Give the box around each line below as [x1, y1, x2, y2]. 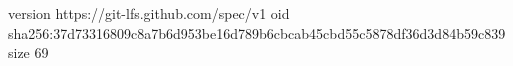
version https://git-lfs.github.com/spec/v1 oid [8, 3, 290, 23]
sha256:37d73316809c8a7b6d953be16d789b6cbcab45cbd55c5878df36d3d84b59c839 [8, 22, 506, 43]
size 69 [8, 42, 49, 63]
